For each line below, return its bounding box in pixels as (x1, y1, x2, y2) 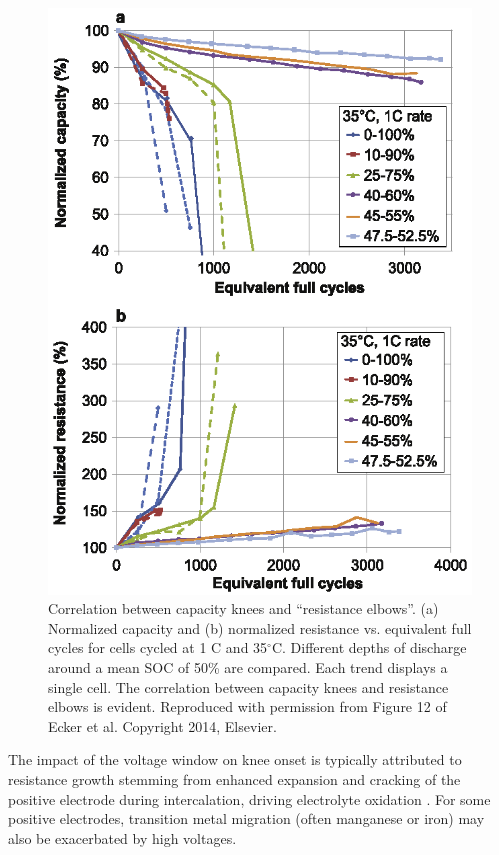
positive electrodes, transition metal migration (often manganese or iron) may (8, 808, 485, 829)
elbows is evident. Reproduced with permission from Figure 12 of (48, 696, 447, 717)
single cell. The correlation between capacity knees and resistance (48, 676, 449, 697)
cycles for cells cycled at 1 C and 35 (48, 637, 268, 658)
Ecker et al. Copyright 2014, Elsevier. (48, 715, 277, 736)
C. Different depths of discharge (271, 637, 467, 658)
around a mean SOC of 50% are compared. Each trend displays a (48, 656, 448, 677)
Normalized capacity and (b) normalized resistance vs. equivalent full (48, 617, 472, 638)
